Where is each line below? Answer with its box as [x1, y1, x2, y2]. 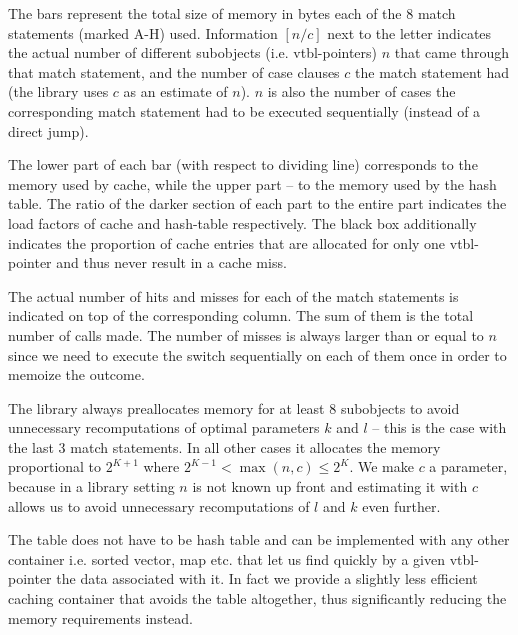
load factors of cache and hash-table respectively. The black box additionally [8, 212, 477, 233]
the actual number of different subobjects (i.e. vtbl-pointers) [8, 42, 378, 63]
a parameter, [429, 456, 508, 477]
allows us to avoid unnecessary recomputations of [8, 495, 310, 516]
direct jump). [8, 120, 89, 141]
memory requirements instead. [8, 607, 193, 628]
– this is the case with [372, 417, 507, 438]
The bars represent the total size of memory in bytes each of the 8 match [8, 3, 456, 23]
